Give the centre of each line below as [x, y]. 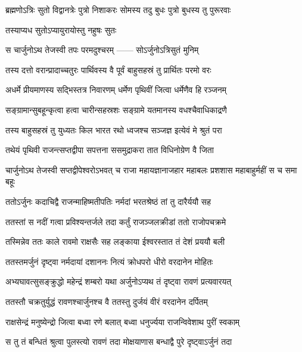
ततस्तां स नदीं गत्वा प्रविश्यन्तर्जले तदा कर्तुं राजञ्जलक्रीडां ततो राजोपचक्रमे [116, 221]
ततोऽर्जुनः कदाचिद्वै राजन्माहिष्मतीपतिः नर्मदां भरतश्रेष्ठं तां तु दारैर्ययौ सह [108, 201]
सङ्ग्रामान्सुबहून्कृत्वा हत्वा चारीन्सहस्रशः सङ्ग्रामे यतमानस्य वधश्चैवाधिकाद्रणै [116, 109]
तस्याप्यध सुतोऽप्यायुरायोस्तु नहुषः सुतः [61, 29]
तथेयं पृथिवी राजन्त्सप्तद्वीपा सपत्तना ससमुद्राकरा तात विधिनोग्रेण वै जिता [110, 150]
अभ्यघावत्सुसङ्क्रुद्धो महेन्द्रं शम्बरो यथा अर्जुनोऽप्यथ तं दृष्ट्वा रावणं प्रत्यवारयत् [119, 281]
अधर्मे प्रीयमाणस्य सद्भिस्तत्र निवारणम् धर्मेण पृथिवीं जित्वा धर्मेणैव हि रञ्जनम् [116, 90]
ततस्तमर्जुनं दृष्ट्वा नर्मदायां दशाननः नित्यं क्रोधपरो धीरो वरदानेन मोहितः [109, 261]
